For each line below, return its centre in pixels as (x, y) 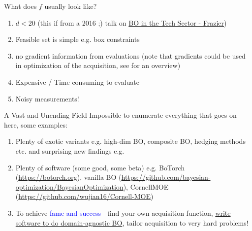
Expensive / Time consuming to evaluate (77, 82)
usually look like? (71, 6)
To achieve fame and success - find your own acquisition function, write (123, 213)
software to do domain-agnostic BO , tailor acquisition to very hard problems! (132, 222)
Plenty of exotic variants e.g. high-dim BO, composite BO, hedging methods (130, 141)
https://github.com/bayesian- (166, 177)
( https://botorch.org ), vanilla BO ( (68, 177)
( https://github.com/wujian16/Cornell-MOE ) (84, 196)
